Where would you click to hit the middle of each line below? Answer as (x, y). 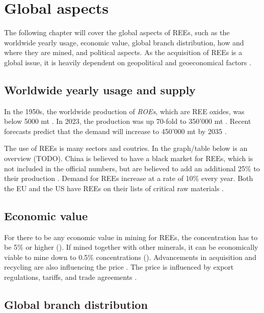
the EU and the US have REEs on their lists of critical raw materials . (114, 188)
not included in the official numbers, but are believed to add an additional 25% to (132, 168)
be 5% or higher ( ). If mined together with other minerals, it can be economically (131, 247)
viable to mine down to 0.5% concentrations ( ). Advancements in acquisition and (130, 257)
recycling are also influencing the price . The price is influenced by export (119, 267)
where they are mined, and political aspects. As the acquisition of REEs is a (123, 52)
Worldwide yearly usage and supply (100, 89)
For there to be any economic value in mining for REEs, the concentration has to (131, 237)
